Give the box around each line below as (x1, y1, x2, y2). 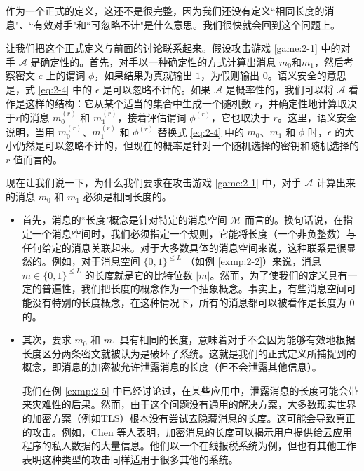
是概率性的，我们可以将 (225, 81, 334, 96)
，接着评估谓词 (117, 109, 187, 124)
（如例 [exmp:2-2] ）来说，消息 (184, 254, 322, 268)
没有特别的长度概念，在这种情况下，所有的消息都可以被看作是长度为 (32, 294, 346, 309)
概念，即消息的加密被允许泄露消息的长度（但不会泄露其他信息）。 (22, 360, 322, 374)
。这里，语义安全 (277, 109, 356, 124)
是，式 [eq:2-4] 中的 (6, 81, 93, 96)
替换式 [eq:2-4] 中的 (157, 124, 244, 139)
